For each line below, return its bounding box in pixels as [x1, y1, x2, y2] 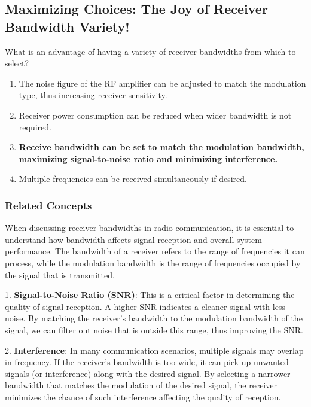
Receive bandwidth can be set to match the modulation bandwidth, [19, 141, 304, 153]
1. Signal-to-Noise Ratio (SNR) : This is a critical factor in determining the [5, 288, 295, 301]
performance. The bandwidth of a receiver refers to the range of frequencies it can [5, 245, 305, 257]
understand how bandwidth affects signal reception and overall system [5, 233, 262, 245]
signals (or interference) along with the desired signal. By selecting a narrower [5, 367, 291, 379]
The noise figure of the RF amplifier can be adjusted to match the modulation [19, 77, 306, 89]
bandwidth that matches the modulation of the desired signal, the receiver [5, 379, 277, 391]
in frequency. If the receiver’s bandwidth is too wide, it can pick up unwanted [5, 356, 289, 368]
